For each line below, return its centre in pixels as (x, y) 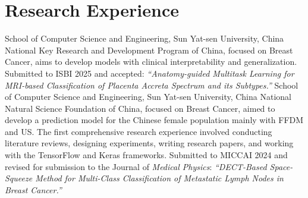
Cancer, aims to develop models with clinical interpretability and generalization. (151, 62)
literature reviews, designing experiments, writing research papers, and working (149, 143)
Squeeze (19, 178)
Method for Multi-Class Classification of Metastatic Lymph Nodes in (159, 178)
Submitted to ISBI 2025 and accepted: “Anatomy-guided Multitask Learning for (150, 73)
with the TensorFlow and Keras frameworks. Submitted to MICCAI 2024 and (146, 155)
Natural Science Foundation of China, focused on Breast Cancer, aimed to (140, 108)
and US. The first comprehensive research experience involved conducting (139, 131)
